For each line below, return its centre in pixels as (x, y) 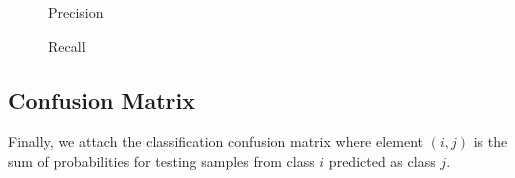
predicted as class (382, 160)
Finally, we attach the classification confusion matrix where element (216, 141)
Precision (76, 12)
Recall (67, 45)
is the (490, 141)
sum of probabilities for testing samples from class (161, 160)
